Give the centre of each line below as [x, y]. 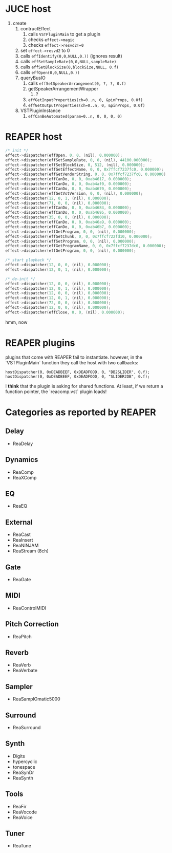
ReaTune [22, 846]
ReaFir [19, 806]
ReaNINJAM [26, 546]
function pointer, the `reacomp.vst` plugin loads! [56, 392]
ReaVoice [23, 817]
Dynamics [22, 460]
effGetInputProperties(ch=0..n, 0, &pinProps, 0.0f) [85, 100]
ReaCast [21, 534]
